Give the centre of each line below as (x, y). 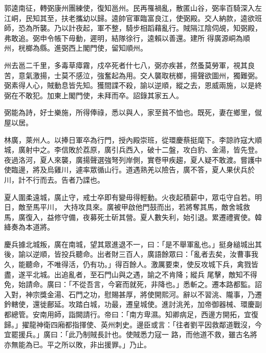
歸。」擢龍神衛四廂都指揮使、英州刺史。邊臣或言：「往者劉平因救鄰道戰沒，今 (133, 324)
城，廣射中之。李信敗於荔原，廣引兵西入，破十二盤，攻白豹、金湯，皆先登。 (133, 150)
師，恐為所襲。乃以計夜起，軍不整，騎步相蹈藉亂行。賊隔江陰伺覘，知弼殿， (133, 28)
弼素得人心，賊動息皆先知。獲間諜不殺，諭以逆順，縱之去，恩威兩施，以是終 (133, 85)
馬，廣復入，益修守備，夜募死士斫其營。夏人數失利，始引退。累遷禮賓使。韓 (133, 217)
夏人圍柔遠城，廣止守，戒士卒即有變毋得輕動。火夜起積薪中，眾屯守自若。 (129, 197)
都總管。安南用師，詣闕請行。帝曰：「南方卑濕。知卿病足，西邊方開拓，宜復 (131, 314)
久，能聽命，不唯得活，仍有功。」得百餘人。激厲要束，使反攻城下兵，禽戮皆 (131, 264)
